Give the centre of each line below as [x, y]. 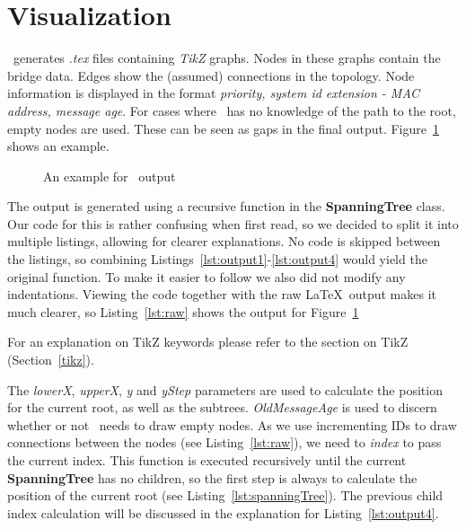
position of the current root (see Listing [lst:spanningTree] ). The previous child [225, 495]
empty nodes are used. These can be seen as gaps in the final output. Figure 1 [223, 128]
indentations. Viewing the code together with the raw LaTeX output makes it [222, 294]
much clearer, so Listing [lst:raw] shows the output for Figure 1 [183, 311]
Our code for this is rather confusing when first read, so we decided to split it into [233, 223]
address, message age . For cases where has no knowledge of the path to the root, [232, 110]
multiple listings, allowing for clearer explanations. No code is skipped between [224, 241]
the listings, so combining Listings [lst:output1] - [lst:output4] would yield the [217, 259]
